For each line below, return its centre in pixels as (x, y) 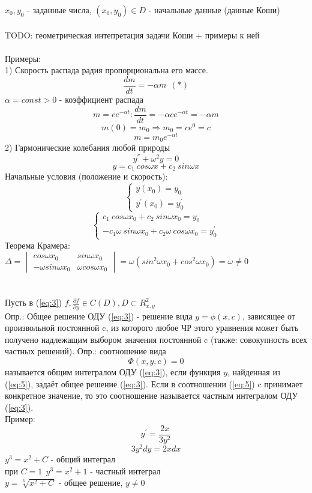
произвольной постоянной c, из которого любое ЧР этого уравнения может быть (152, 328)
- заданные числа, (59, 10)
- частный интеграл (125, 470)
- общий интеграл (83, 459)
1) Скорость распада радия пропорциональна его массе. (106, 70)
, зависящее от (268, 316)
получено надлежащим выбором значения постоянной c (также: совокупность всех (156, 339)
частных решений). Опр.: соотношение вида (85, 351)
